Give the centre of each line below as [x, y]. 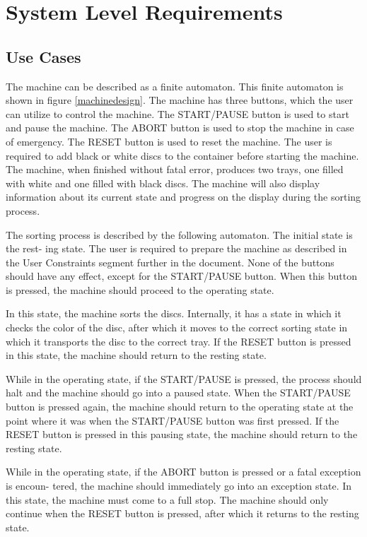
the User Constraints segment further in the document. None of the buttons [170, 262]
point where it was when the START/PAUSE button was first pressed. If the [173, 420]
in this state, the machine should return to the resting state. [136, 355]
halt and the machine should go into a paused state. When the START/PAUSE [178, 393]
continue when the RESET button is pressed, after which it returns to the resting [182, 513]
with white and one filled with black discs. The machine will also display [163, 183]
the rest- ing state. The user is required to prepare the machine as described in [176, 248]
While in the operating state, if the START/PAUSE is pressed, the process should [184, 378]
